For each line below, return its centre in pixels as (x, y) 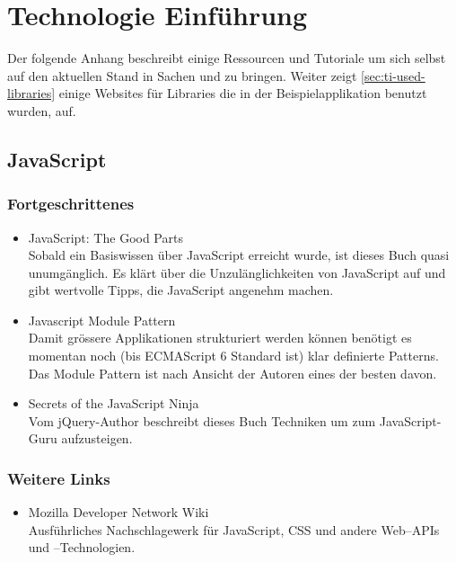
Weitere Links (59, 478)
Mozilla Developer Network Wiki (118, 512)
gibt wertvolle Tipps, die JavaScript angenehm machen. (181, 290)
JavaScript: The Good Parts (105, 237)
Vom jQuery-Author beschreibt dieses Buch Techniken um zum (202, 420)
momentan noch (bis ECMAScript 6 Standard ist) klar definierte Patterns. (233, 356)
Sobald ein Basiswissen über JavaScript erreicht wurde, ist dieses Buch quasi (239, 255)
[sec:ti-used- (393, 75)
